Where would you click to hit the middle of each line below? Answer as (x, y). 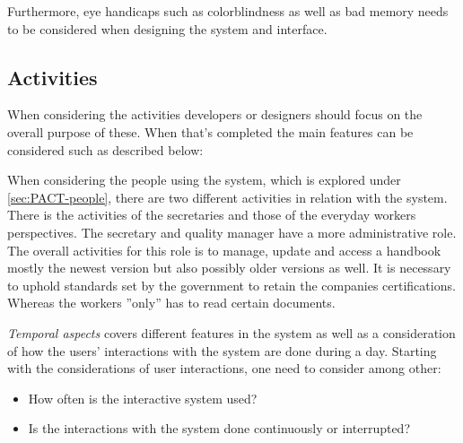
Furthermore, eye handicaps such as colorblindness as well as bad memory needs (228, 11)
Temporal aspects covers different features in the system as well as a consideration (231, 332)
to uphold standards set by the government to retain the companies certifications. (231, 285)
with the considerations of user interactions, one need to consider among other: (224, 368)
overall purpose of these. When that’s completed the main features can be (210, 131)
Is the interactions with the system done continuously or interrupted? (219, 428)
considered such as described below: (105, 149)
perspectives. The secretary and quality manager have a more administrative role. (232, 232)
